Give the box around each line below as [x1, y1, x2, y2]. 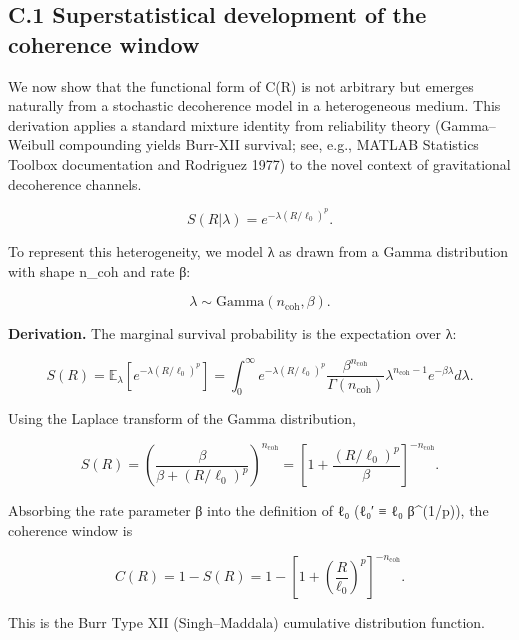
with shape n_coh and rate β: [8, 260, 191, 281]
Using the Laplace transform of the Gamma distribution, [8, 408, 356, 429]
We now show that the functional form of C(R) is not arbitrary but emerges [8, 75, 474, 96]
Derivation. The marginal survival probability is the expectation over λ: [8, 323, 457, 344]
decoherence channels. [8, 173, 142, 194]
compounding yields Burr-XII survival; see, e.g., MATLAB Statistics [59, 134, 479, 155]
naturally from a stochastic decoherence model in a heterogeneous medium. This [8, 95, 501, 116]
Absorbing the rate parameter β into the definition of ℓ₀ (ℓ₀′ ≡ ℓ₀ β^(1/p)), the [8, 500, 489, 521]
